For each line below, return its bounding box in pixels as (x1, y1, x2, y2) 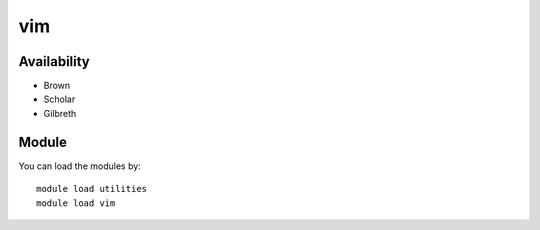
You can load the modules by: (18, 160, 142, 172)
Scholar (43, 93, 76, 105)
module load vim (36, 197, 116, 209)
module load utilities (36, 183, 148, 195)
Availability (18, 53, 90, 70)
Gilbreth (43, 107, 77, 119)
